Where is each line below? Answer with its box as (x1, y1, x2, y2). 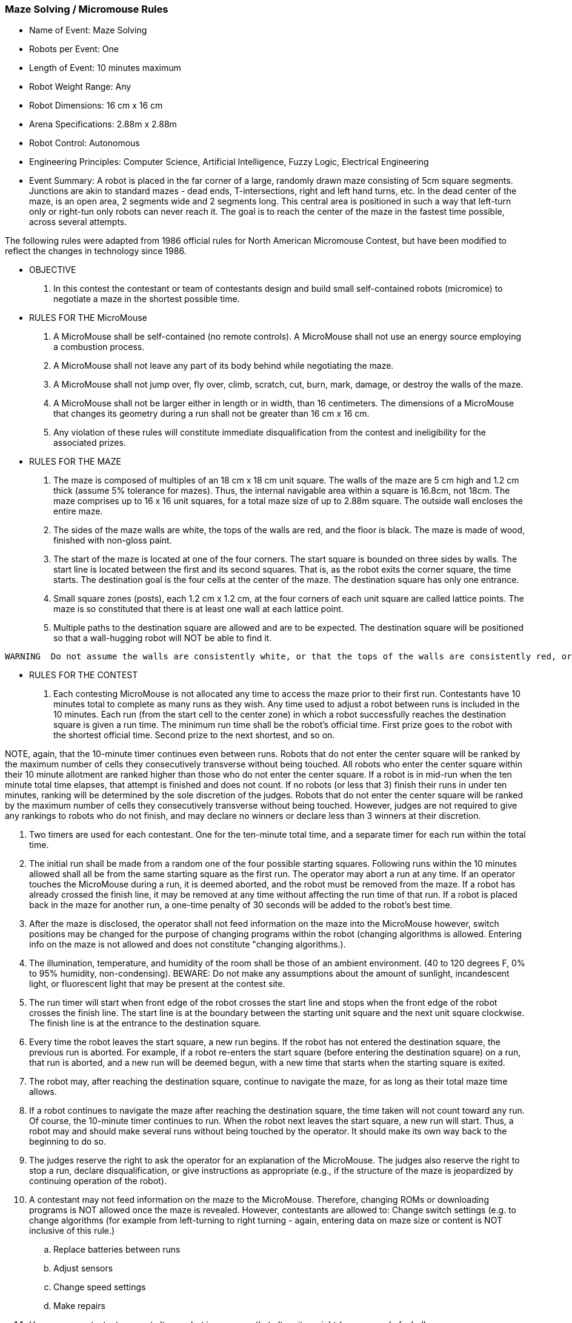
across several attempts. (29, 217, 127, 227)
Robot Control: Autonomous (29, 138, 140, 149)
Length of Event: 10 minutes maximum (29, 62, 181, 73)
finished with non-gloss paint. (53, 535, 172, 546)
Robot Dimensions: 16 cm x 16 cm (29, 100, 163, 111)
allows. (29, 1086, 57, 1097)
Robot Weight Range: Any (29, 81, 131, 92)
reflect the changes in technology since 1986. (5, 246, 187, 257)
